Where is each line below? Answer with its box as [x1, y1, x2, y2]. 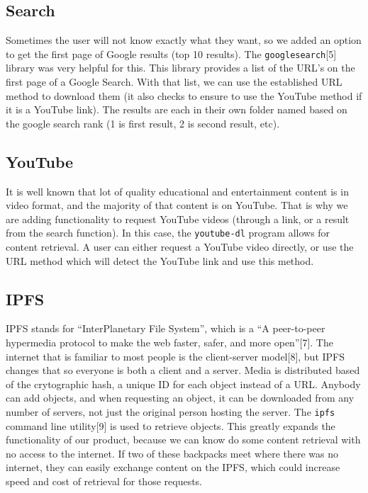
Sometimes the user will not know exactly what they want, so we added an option [6, 33, 362, 47]
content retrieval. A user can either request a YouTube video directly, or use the [6, 239, 354, 254]
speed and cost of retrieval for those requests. [6, 474, 203, 489]
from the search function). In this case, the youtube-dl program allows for [6, 225, 330, 240]
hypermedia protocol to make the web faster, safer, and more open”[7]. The [6, 335, 333, 350]
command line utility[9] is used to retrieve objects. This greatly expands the [6, 418, 335, 433]
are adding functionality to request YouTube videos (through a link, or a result [6, 211, 350, 226]
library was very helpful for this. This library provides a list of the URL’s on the [6, 60, 355, 75]
